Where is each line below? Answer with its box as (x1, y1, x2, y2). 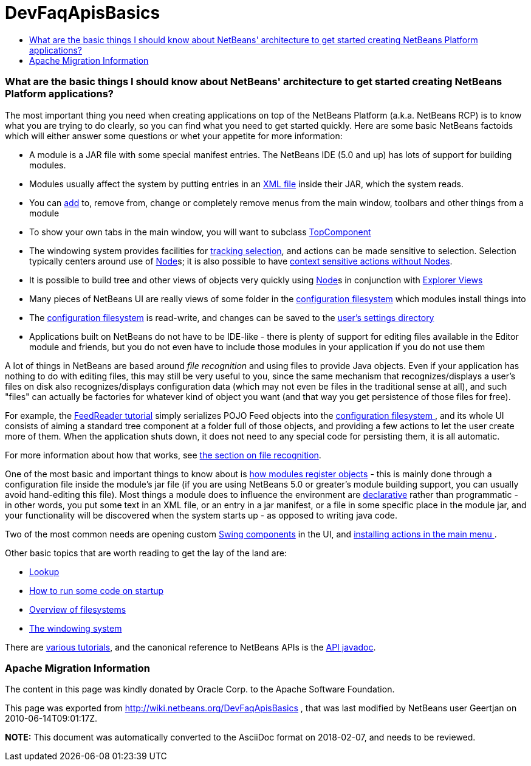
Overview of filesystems (29, 604, 126, 615)
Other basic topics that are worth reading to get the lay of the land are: (5, 547, 287, 558)
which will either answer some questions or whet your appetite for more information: (5, 130, 343, 141)
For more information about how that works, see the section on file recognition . (5, 449, 321, 460)
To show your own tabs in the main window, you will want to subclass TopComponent (29, 226, 371, 237)
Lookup (29, 566, 60, 577)
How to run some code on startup (29, 585, 164, 596)
